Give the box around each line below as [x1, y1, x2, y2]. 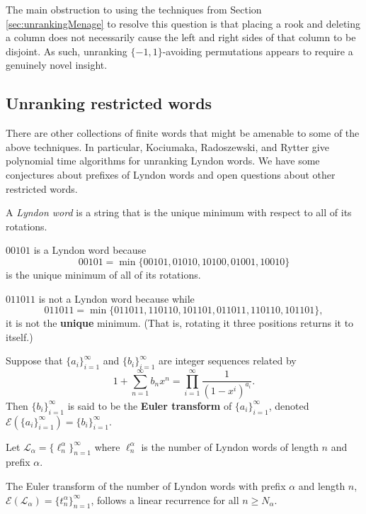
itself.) [6, 329, 33, 344]
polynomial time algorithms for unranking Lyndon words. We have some [6, 153, 320, 168]
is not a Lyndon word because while [38, 291, 195, 306]
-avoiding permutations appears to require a [162, 43, 353, 58]
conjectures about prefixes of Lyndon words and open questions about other [6, 167, 336, 181]
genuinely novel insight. [6, 57, 108, 72]
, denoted [268, 398, 309, 413]
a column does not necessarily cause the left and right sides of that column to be [6, 30, 356, 45]
